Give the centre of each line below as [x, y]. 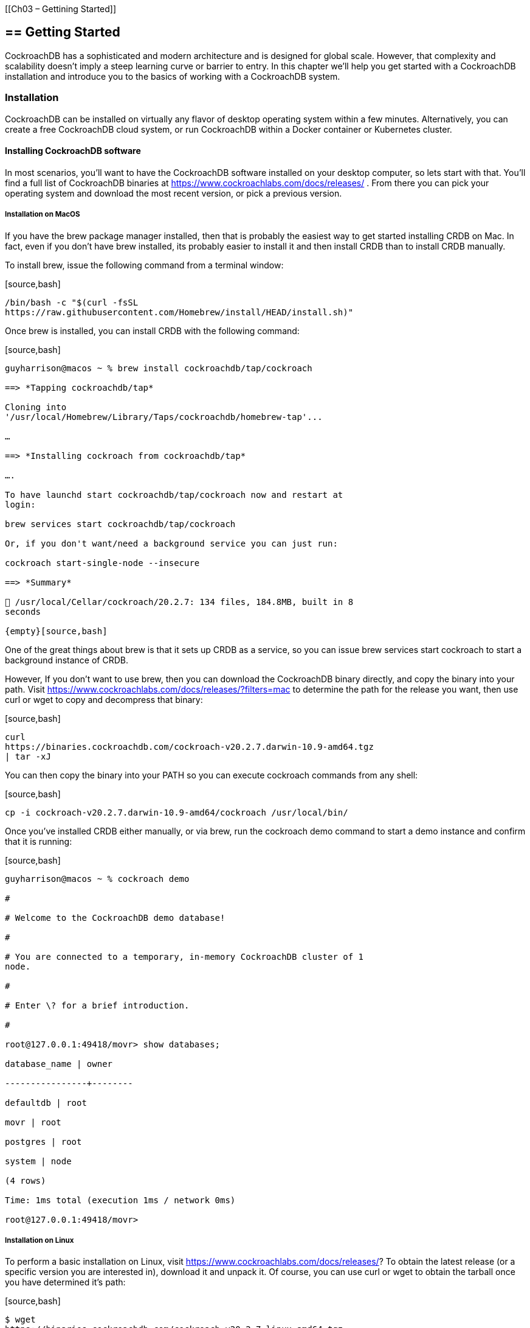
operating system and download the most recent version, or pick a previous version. [174, 193]
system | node [38, 1161]
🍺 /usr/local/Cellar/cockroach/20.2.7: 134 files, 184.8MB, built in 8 [179, 602]
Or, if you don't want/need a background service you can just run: [171, 543]
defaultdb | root [46, 1103]
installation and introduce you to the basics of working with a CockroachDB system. [173, 76]
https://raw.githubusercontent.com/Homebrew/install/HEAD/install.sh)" [179, 312]
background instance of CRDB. [67, 660]
